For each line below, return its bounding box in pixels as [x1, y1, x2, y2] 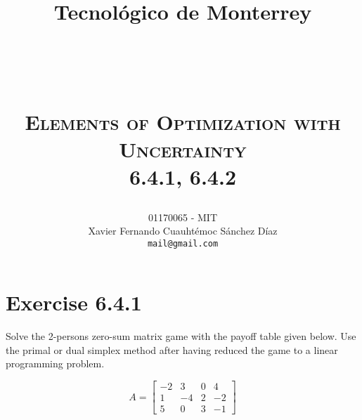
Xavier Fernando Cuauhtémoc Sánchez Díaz [88, 223, 278, 238]
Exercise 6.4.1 [6, 288, 142, 317]
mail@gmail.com [147, 238, 219, 249]
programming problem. [6, 356, 105, 371]
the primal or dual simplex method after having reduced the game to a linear [6, 342, 338, 357]
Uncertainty [119, 135, 247, 164]
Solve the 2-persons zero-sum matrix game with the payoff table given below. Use [6, 329, 356, 343]
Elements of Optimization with [25, 107, 341, 136]
